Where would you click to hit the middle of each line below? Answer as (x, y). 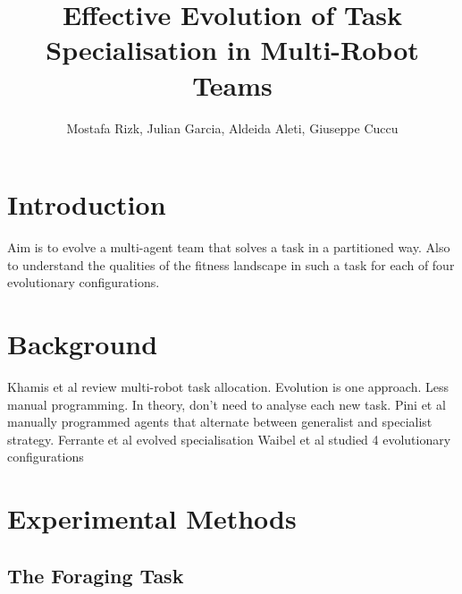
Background (83, 344)
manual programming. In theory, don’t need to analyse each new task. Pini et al (227, 404)
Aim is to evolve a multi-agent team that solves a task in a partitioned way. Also (229, 247)
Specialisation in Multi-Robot (232, 50)
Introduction (87, 204)
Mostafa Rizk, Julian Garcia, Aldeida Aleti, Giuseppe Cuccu (232, 127)
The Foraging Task (96, 575)
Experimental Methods (152, 518)
